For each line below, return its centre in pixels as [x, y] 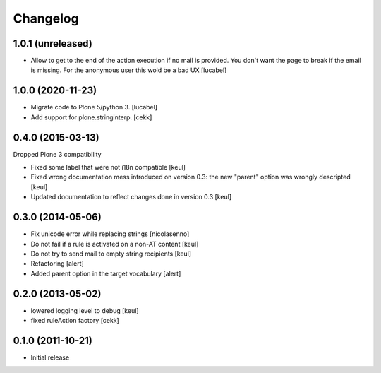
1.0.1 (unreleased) [53, 43]
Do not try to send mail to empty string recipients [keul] [111, 254]
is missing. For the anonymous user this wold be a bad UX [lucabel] [129, 70]
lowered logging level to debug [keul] [85, 310]
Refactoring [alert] [57, 264]
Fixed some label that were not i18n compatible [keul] [108, 167]
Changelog [46, 18]
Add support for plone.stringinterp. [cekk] [91, 117]
